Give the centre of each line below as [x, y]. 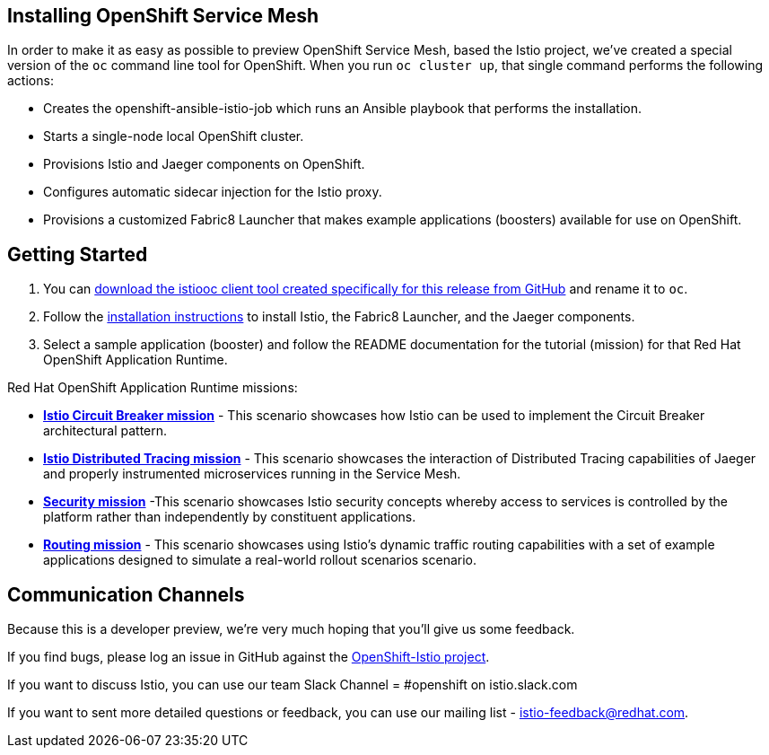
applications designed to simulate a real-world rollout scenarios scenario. [260, 560]
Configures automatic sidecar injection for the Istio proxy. [213, 192]
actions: [31, 81]
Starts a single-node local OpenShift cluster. [174, 136]
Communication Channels [126, 594]
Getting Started [78, 254]
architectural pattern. [105, 431]
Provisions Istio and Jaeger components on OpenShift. [204, 164]
